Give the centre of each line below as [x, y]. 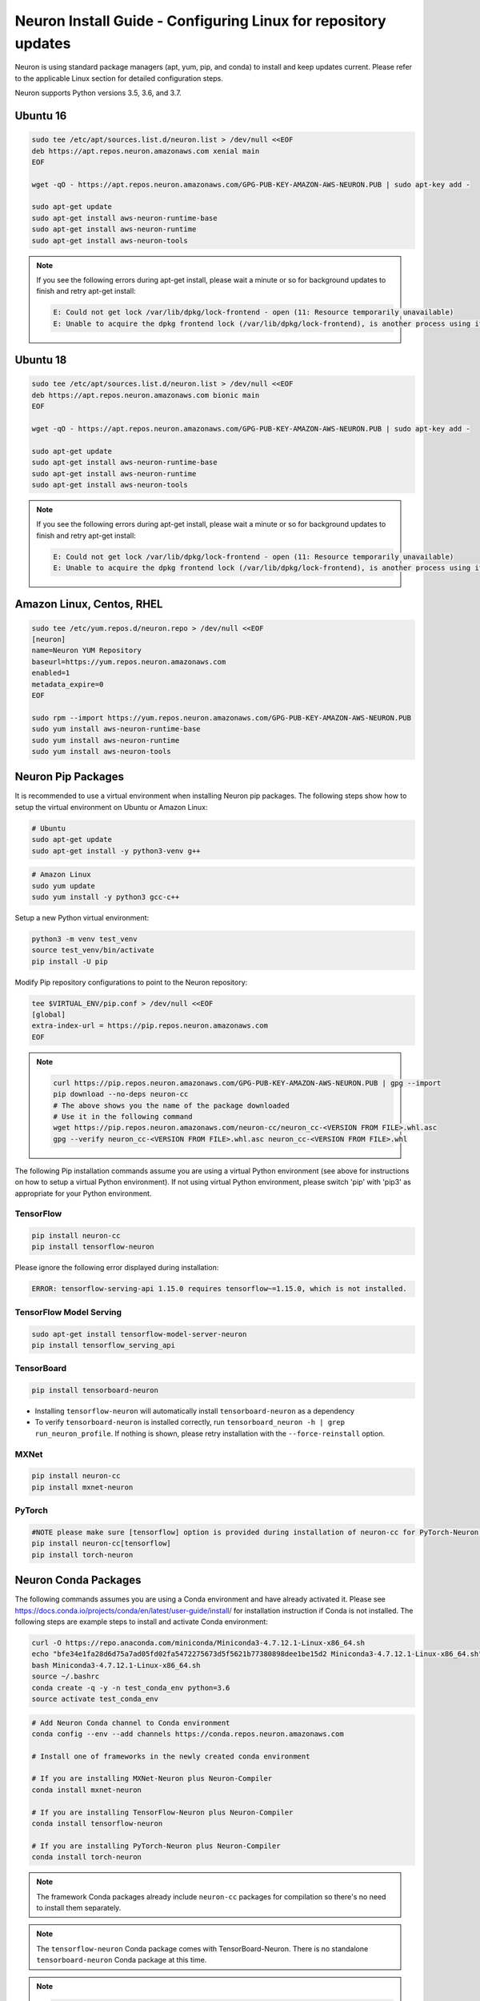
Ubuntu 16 [41, 116]
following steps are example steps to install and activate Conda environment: [141, 1622]
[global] [49, 1015]
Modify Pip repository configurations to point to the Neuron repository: [131, 982]
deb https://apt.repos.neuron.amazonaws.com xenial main [146, 151]
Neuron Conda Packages [78, 1580]
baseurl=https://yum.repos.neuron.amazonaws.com [129, 662]
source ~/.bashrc [66, 1676]
